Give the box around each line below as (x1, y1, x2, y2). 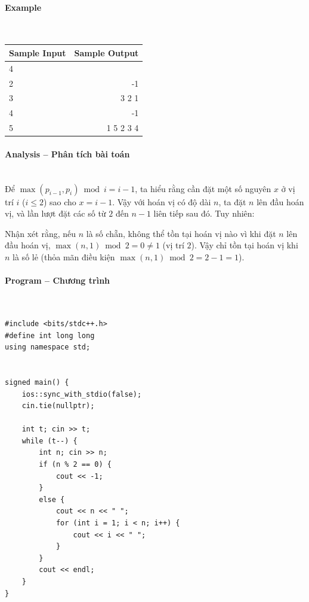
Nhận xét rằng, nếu (5, 227, 76, 239)
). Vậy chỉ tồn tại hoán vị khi (191, 239, 298, 251)
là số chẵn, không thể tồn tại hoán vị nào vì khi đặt (86, 227, 276, 239)
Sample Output (74, 46, 139, 59)
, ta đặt (218, 195, 246, 208)
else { (39, 495, 65, 504)
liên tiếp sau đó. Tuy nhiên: (153, 207, 255, 220)
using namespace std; (5, 343, 91, 352)
